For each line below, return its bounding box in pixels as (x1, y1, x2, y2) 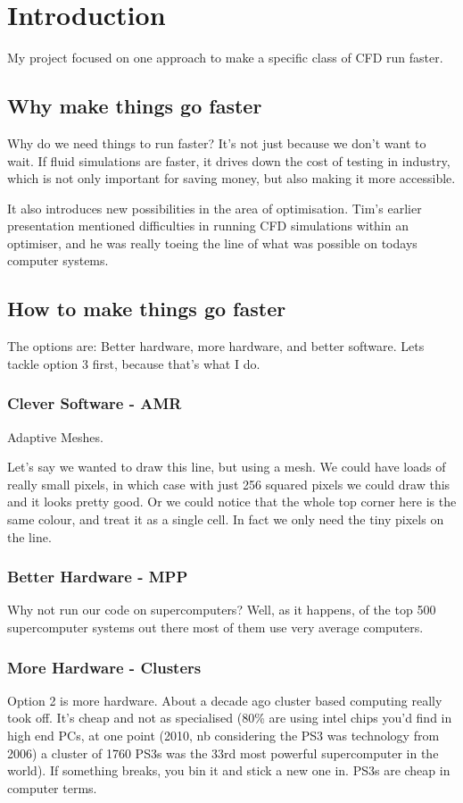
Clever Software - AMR (7, 392, 182, 414)
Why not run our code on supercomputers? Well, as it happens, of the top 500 (7, 600, 436, 619)
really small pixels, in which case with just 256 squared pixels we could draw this (7, 474, 451, 493)
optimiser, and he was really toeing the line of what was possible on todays (7, 233, 418, 252)
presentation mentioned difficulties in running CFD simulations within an (7, 216, 409, 235)
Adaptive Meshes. (7, 427, 103, 446)
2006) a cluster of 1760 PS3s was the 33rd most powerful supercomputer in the (7, 743, 439, 762)
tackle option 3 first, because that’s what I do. (7, 354, 260, 372)
